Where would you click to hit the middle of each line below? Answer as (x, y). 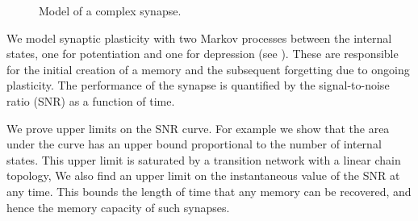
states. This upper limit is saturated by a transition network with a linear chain (204, 159)
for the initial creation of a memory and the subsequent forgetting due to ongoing (208, 69)
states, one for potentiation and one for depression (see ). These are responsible (203, 54)
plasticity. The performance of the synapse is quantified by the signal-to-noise (198, 85)
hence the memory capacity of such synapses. (118, 207)
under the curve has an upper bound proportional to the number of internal (194, 144)
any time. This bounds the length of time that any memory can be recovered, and (209, 191)
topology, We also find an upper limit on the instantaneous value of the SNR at (203, 175)
